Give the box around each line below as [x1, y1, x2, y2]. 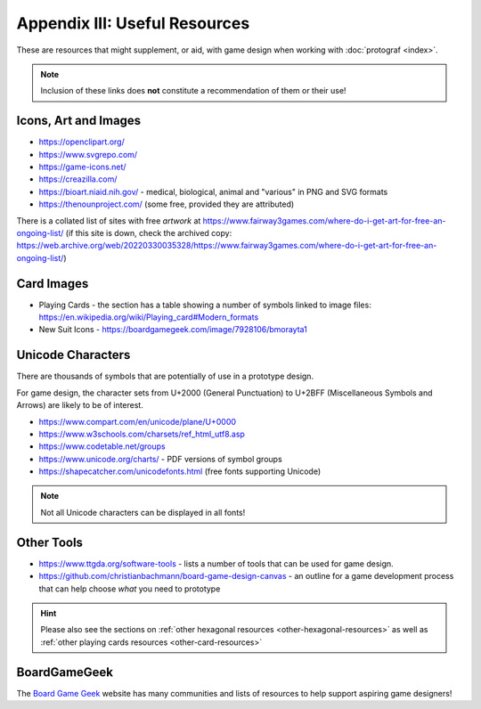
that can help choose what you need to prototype [38, 583, 221, 594]
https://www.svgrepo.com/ [38, 149, 138, 159]
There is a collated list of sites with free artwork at [16, 215, 201, 226]
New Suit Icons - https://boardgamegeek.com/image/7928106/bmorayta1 [38, 324, 307, 335]
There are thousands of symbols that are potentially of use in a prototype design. [16, 371, 314, 382]
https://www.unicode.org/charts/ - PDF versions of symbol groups [38, 453, 282, 464]
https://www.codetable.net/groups [38, 441, 167, 452]
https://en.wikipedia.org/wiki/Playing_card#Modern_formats [38, 312, 259, 322]
